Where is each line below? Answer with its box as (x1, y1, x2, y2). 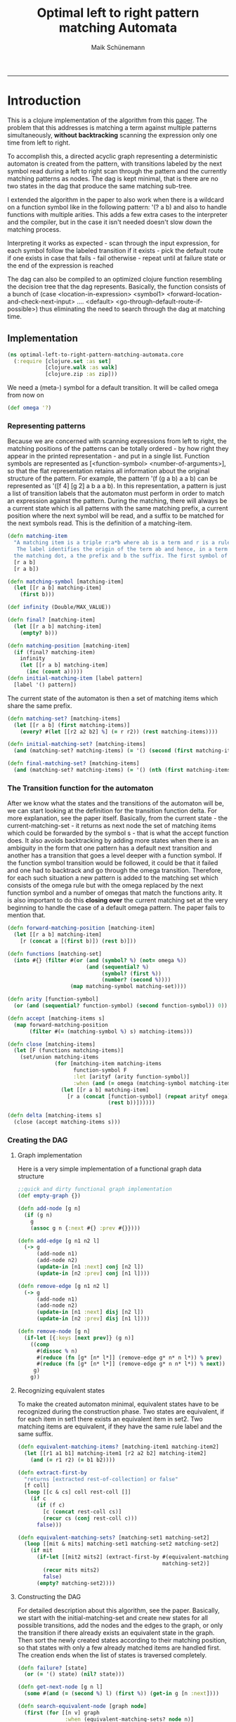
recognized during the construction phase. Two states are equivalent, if (17, 1407, 225, 1416)
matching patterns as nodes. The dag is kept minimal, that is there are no (7, 174, 219, 183)
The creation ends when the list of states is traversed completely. (17, 1650, 207, 1659)
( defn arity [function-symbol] (7, 996, 99, 1003)
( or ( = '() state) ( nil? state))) (24, 1671, 125, 1678)
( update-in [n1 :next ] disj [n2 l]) (36, 1308, 144, 1316)
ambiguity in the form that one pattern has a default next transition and (7, 844, 212, 853)
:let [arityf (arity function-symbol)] (73, 1073, 190, 1080)
